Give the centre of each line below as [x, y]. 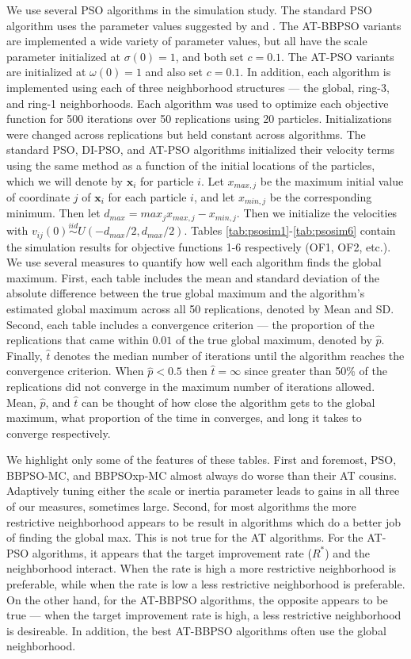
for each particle [147, 196]
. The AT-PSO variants [338, 56]
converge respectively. [59, 433]
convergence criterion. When [75, 371]
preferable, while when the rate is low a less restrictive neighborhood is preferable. [206, 584]
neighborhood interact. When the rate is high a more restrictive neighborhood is [202, 568]
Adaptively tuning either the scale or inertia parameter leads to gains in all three [203, 490]
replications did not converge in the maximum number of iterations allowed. [191, 386]
